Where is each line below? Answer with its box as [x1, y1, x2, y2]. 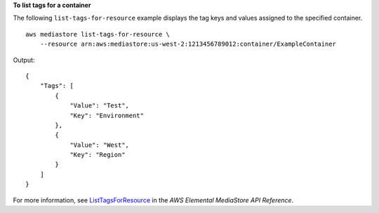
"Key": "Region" [69, 151, 126, 159]
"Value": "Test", [69, 102, 130, 110]
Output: [13, 56, 35, 64]
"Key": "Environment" [69, 111, 144, 120]
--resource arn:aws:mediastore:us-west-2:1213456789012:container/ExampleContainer [39, 40, 337, 49]
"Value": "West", [69, 141, 130, 149]
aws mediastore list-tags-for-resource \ [25, 30, 170, 38]
